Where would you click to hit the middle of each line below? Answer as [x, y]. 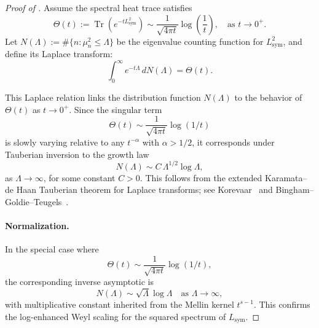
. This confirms [282, 304]
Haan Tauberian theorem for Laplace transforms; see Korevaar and [144, 189]
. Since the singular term [116, 109]
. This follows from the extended [201, 177]
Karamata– [286, 177]
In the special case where [52, 249]
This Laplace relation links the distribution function [103, 97]
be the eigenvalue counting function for [190, 41]
